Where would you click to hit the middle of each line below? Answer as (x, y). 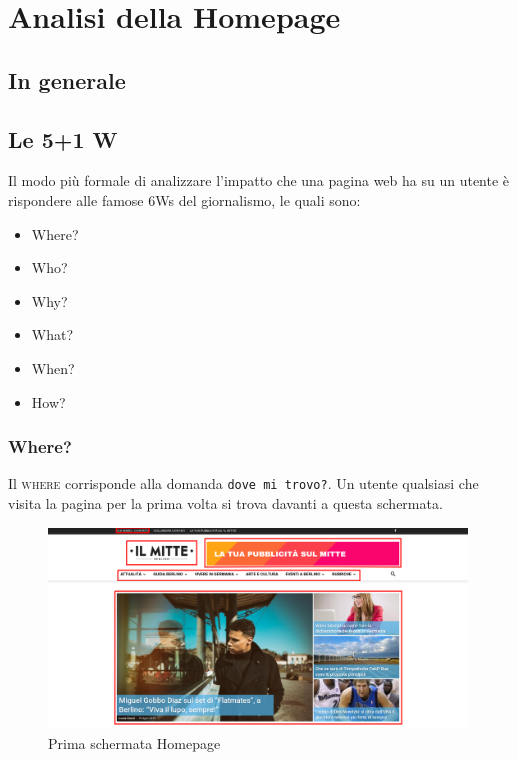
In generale (67, 79)
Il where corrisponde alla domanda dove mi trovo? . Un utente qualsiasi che (243, 483)
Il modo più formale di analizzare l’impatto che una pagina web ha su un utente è (259, 180)
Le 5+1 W (63, 138)
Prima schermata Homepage (134, 742)
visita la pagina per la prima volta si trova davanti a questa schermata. (225, 502)
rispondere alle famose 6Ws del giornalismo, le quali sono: (184, 199)
